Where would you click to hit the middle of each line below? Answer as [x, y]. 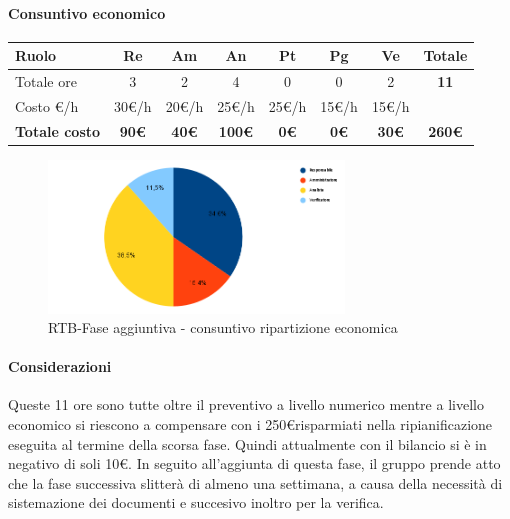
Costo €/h [47, 105]
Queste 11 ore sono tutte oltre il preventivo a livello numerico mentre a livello [246, 404]
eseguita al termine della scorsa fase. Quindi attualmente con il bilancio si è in [247, 443]
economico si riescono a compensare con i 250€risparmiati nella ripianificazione [250, 424]
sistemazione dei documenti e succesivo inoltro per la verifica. [196, 502]
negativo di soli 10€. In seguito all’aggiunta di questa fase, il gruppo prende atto [254, 463]
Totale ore [46, 81]
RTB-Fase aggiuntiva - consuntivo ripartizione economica [223, 327]
